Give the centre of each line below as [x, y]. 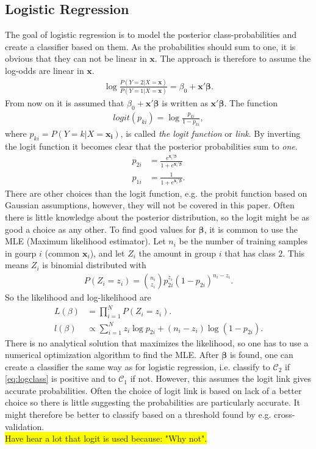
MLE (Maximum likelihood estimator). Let [85, 241]
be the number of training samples [243, 241]
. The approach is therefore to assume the [233, 58]
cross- [285, 414]
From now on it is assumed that [65, 103]
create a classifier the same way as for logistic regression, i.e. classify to [138, 366]
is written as [185, 103]
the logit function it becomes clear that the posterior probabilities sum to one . [151, 146]
